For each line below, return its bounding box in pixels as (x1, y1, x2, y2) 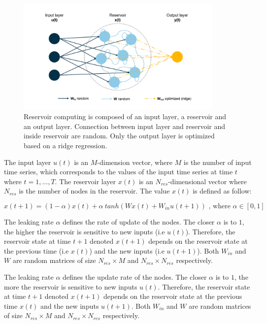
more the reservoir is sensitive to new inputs (4, 281, 137, 292)
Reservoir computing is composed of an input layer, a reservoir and (24, 111, 227, 122)
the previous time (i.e (4, 245, 69, 256)
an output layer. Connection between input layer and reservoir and (24, 121, 226, 131)
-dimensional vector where (168, 176, 247, 186)
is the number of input (183, 157, 252, 167)
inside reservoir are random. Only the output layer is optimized (24, 130, 215, 141)
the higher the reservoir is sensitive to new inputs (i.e (4, 226, 165, 236)
